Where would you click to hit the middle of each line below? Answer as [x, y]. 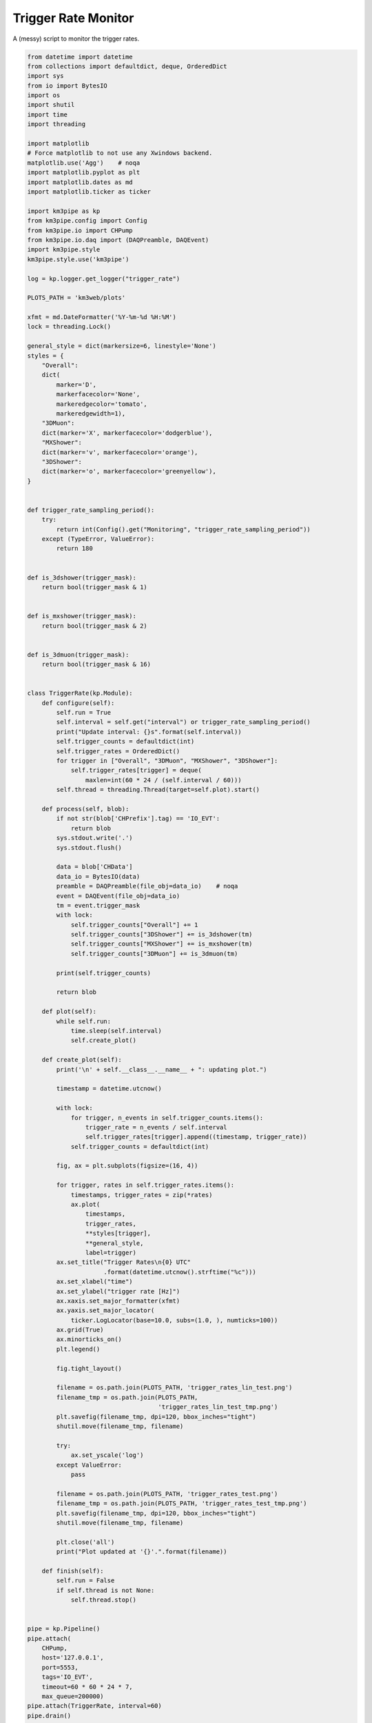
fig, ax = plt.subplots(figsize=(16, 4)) [127, 1166]
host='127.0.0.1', [73, 1658]
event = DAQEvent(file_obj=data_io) [118, 896]
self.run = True [84, 713]
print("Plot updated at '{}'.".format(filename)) [142, 1552]
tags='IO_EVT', [67, 1677]
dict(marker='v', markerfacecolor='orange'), [120, 452]
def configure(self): [78, 703]
